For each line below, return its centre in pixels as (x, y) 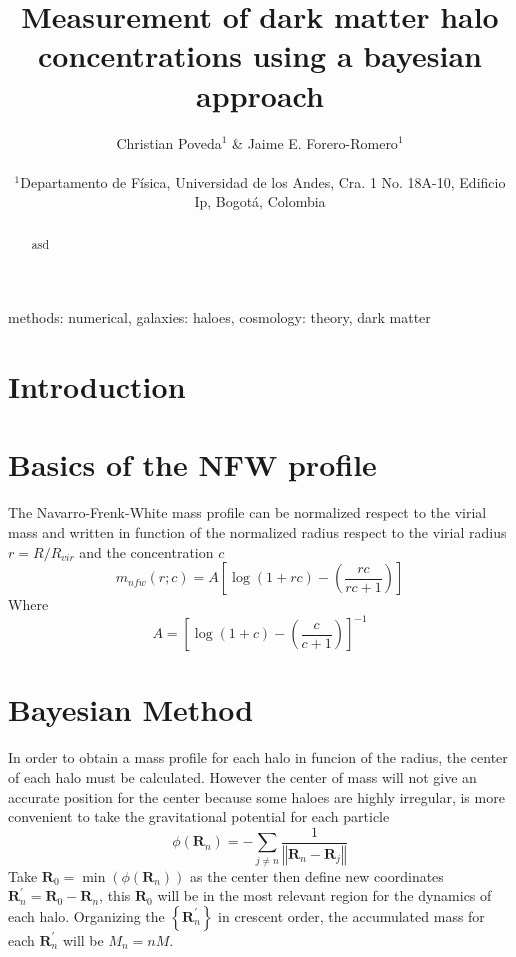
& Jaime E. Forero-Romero (315, 142)
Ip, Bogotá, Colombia (260, 201)
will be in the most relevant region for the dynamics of (324, 895)
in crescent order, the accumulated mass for (351, 915)
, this (115, 895)
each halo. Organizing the (86, 915)
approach (260, 94)
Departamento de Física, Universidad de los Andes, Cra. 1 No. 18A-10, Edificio (263, 181)
